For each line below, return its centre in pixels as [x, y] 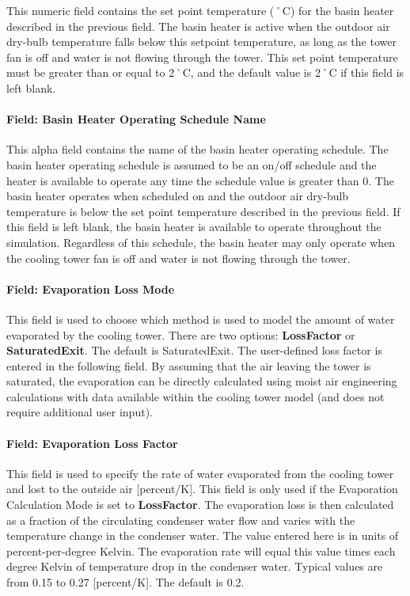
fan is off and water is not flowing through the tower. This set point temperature [202, 57]
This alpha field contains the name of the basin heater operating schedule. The [197, 149]
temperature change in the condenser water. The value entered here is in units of [203, 535]
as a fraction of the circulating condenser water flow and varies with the [181, 520]
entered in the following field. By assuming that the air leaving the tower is [189, 365]
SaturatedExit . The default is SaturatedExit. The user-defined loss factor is [194, 350]
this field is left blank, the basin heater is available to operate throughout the [194, 227]
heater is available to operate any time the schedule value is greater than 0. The [200, 180]
